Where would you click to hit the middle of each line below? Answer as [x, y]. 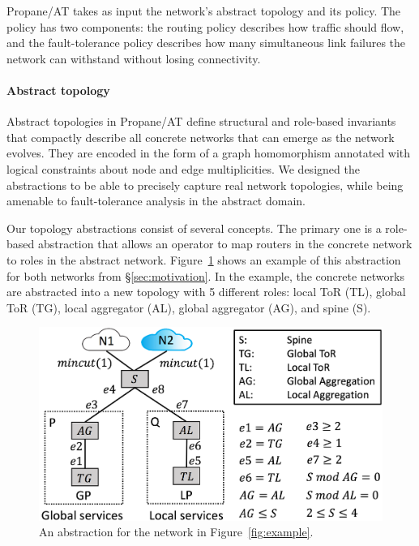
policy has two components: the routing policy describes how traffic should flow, [205, 26]
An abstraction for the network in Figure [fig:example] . [176, 532]
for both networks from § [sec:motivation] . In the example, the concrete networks [205, 275]
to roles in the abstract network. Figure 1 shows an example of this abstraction [204, 259]
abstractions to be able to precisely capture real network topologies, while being [205, 185]
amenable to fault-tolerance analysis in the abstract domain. [156, 201]
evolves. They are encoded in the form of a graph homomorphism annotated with [209, 153]
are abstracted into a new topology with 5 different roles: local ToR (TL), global [206, 292]
